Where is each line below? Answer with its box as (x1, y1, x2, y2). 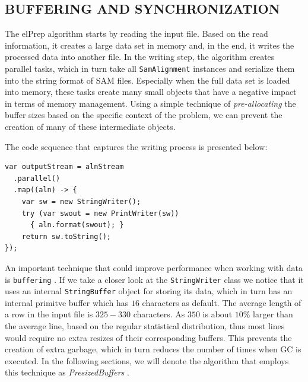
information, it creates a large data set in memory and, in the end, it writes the (5, 39, 294, 51)
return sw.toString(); (21, 232, 111, 241)
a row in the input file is (5, 308, 93, 320)
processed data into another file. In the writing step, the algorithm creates (5, 50, 275, 63)
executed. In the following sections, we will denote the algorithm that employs (5, 354, 289, 367)
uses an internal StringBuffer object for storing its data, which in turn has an (5, 285, 293, 297)
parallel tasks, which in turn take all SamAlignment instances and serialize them (5, 62, 295, 74)
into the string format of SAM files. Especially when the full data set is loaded (5, 74, 290, 86)
